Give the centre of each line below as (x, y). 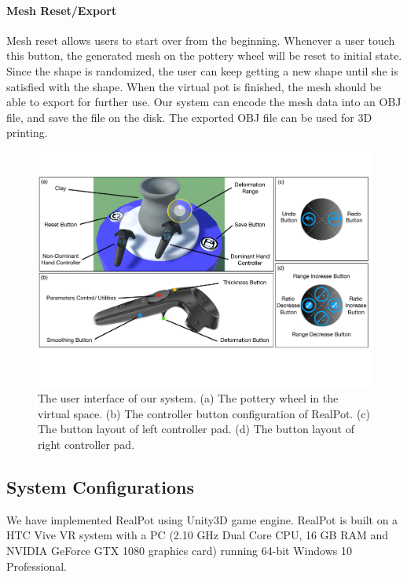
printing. (27, 132)
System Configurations (100, 486)
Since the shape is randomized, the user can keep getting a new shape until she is (202, 70)
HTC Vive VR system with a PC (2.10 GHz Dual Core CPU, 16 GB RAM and (198, 535)
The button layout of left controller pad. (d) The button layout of (196, 429)
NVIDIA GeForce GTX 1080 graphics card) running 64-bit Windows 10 (179, 550)
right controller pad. (86, 444)
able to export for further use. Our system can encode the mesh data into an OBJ (204, 102)
